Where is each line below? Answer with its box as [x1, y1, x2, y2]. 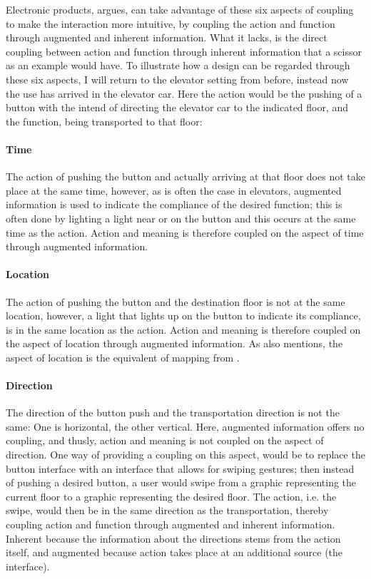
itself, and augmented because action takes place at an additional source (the [6, 545, 343, 560]
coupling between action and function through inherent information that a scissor [6, 43, 362, 58]
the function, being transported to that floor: [6, 113, 203, 128]
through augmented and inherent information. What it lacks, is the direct [6, 30, 327, 45]
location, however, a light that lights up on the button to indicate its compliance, [6, 308, 361, 323]
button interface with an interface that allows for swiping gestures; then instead [6, 461, 355, 476]
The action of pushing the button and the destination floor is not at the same [6, 294, 345, 309]
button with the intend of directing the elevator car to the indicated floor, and [6, 100, 349, 115]
